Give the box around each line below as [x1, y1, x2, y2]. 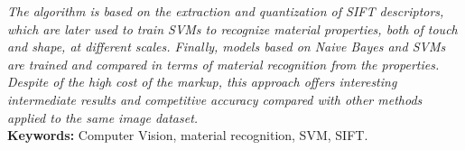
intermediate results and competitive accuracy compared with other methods [7, 89, 423, 108]
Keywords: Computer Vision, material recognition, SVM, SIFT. [7, 126, 368, 145]
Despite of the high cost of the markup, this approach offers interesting [7, 72, 397, 91]
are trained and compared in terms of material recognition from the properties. [7, 54, 440, 73]
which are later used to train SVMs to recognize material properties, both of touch [7, 19, 458, 38]
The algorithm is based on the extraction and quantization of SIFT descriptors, [7, 2, 444, 20]
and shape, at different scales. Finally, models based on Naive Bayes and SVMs [7, 37, 446, 56]
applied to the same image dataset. [7, 108, 199, 127]
